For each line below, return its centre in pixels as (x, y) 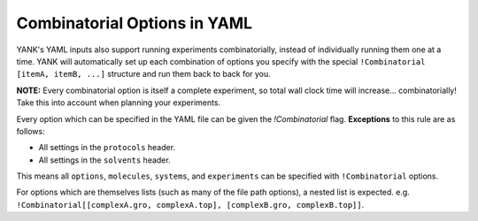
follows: (31, 131)
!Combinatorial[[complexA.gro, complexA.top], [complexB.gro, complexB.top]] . (190, 204)
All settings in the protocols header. (107, 148)
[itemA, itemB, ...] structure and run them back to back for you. (144, 74)
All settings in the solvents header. (105, 160)
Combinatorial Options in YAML (134, 23)
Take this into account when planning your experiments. (119, 103)
